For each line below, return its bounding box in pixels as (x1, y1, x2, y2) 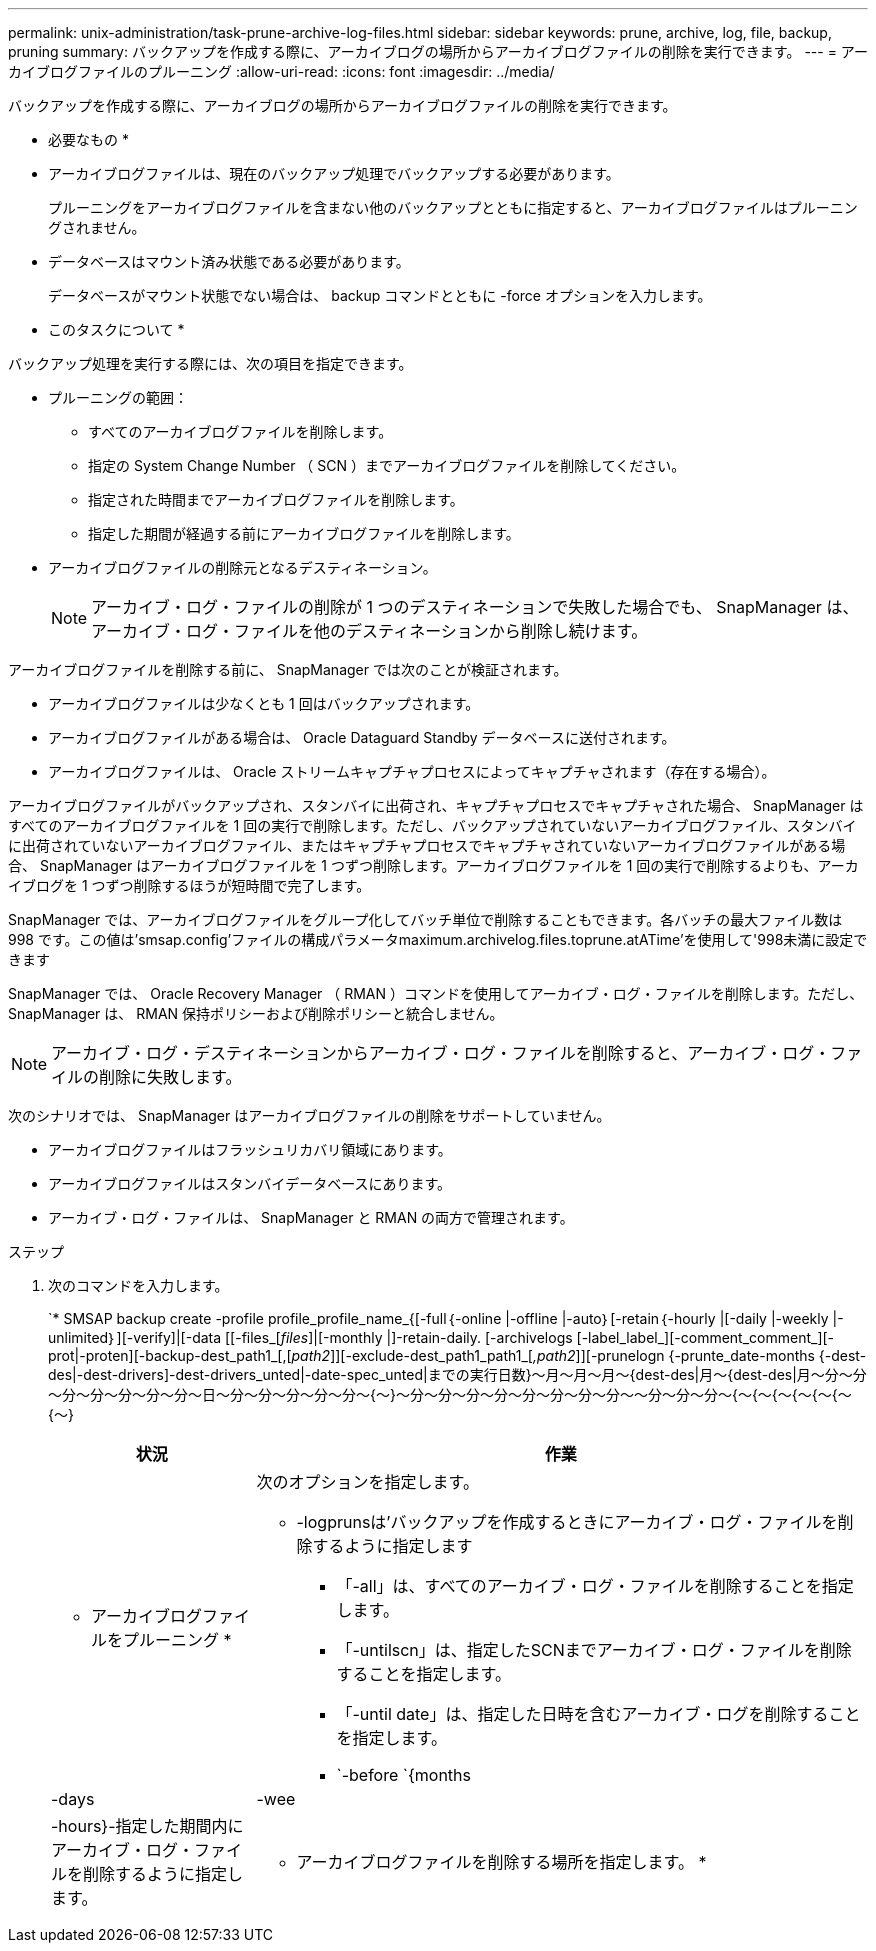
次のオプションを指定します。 (256, 1472, 479, 1492)
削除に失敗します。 (99, 1067, 242, 1087)
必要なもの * (48, 131, 129, 148)
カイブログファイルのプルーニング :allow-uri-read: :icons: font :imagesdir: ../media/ (8, 63, 555, 80)
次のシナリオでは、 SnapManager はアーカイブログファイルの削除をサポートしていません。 (8, 1107, 611, 1124)
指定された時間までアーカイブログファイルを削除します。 (88, 491, 464, 508)
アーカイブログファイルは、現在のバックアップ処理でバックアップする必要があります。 (48, 165, 620, 182)
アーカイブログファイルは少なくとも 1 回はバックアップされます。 (48, 695, 480, 712)
